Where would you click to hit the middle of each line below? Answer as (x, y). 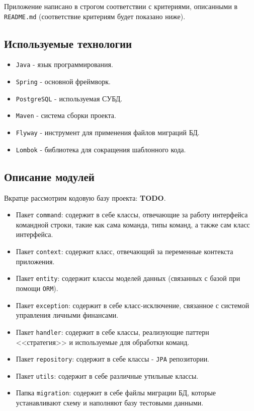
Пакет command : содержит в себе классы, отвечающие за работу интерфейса (132, 215)
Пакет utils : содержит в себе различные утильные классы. (107, 375)
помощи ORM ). (37, 288)
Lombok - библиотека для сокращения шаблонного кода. (101, 149)
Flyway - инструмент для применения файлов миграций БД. (108, 132)
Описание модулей (49, 176)
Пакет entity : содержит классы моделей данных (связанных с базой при (128, 278)
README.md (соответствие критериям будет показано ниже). (95, 16)
